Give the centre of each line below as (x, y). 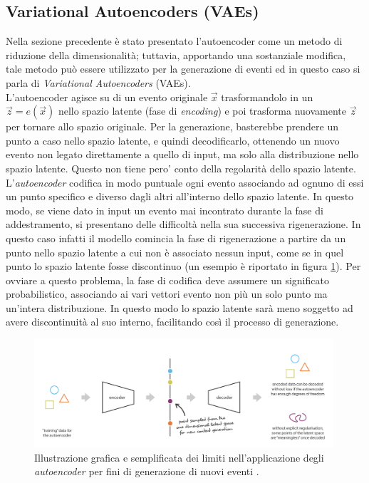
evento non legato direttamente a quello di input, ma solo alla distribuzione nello (182, 154)
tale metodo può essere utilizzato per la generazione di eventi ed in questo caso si (183, 69)
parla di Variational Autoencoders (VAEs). (98, 82)
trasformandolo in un (267, 97)
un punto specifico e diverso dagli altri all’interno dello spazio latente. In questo (180, 196)
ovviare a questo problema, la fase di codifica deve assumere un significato (167, 280)
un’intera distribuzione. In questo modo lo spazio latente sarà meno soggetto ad (180, 307)
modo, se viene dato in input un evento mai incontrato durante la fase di (165, 210)
